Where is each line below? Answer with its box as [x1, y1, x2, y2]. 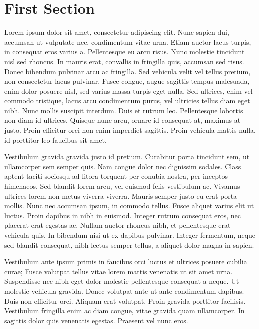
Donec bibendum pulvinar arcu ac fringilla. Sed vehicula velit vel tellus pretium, [4, 66, 251, 76]
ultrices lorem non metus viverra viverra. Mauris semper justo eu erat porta [4, 190, 237, 201]
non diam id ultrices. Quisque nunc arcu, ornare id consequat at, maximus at [4, 115, 241, 125]
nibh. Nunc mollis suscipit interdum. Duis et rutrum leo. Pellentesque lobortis [4, 105, 243, 115]
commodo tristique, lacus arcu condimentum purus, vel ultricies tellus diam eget [4, 95, 250, 106]
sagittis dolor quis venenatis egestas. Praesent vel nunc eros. [4, 315, 188, 325]
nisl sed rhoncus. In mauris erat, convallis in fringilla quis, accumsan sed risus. [4, 56, 244, 66]
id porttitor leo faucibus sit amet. [4, 134, 107, 145]
